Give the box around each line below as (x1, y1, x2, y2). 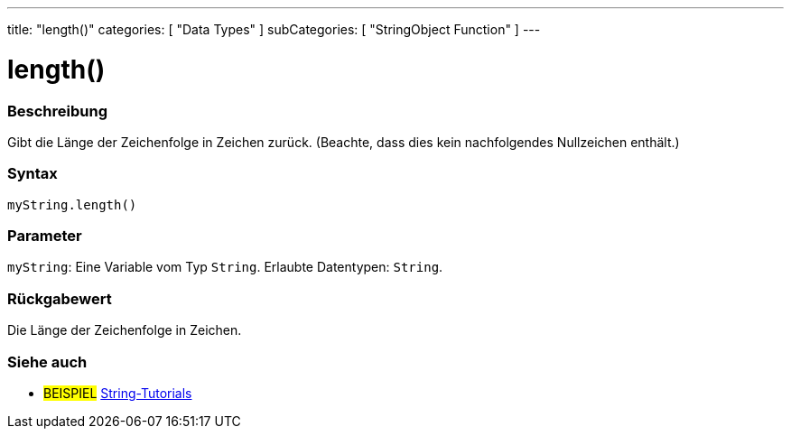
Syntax (7, 164, 58, 183)
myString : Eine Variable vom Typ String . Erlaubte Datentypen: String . (7, 259, 443, 275)
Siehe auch (7, 352, 88, 371)
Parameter (7, 227, 82, 245)
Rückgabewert (7, 289, 112, 308)
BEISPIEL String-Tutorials (43, 385, 192, 401)
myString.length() (7, 197, 137, 212)
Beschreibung (7, 101, 108, 120)
